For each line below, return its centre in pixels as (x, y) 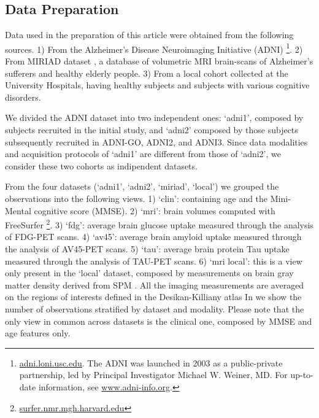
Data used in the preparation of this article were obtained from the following (149, 35)
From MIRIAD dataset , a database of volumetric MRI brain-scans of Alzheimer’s (159, 61)
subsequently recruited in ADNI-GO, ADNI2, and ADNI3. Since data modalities (156, 141)
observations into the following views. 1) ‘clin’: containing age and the (136, 198)
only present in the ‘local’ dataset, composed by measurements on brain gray (149, 273)
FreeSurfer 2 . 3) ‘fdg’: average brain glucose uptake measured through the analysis (159, 224)
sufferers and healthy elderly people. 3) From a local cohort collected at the (147, 73)
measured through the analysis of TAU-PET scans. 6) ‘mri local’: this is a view (154, 261)
